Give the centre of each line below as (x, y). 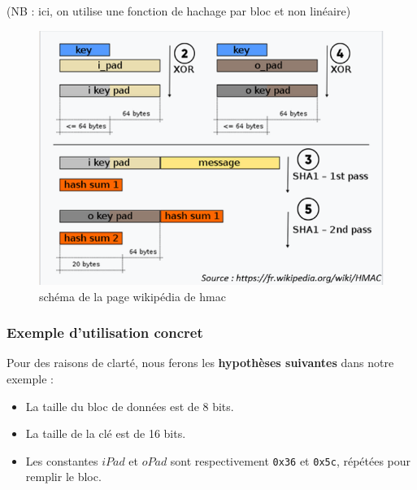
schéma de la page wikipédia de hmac (132, 296)
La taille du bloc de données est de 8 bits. (130, 406)
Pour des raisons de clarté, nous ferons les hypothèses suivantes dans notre (200, 363)
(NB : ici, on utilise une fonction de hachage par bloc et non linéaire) (179, 11)
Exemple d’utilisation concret (105, 332)
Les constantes (62, 460)
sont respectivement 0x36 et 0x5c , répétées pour (291, 460)
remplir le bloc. (63, 477)
